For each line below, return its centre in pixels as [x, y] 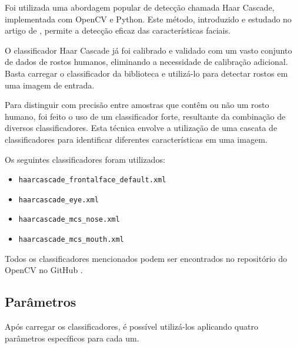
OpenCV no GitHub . [44, 270]
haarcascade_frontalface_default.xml [92, 180]
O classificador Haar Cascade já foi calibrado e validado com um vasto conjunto [148, 50]
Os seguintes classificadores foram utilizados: [85, 159]
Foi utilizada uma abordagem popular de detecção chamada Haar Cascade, [140, 7]
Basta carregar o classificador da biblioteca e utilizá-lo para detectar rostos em [146, 73]
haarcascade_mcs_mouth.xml [71, 240]
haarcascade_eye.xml [59, 200]
